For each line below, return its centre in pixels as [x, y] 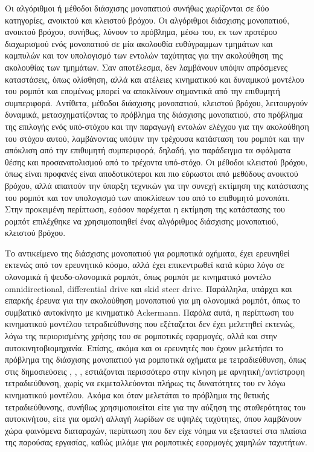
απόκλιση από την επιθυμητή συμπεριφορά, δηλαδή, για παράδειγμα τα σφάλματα [148, 150]
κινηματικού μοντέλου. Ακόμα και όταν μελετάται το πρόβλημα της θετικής [137, 395]
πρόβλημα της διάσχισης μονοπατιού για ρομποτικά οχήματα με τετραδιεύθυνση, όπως [156, 359]
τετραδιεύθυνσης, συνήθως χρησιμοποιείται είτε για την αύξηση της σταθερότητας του [155, 406]
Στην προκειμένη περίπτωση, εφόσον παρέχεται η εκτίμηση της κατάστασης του [145, 209]
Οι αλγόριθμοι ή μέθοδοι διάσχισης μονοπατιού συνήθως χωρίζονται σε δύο [137, 8]
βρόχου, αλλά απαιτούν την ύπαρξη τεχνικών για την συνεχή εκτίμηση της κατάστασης [157, 185]
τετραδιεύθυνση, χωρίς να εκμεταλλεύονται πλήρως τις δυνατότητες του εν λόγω [145, 383]
